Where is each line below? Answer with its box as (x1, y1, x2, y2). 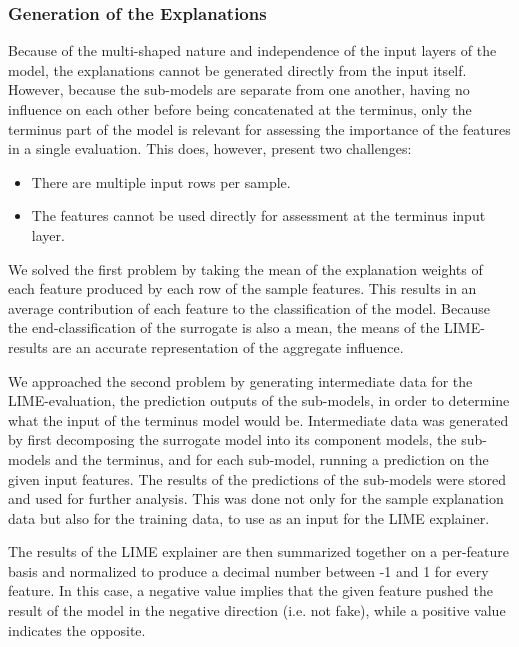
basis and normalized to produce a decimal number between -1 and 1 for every (8, 560, 489, 581)
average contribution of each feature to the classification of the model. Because (8, 297, 490, 318)
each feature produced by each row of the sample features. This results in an (8, 278, 477, 299)
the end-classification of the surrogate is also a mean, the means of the (8, 317, 440, 338)
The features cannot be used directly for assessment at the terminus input (31, 205, 486, 226)
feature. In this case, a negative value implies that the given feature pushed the (8, 580, 493, 601)
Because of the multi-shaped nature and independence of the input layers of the (8, 40, 497, 61)
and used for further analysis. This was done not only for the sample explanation (8, 488, 504, 509)
